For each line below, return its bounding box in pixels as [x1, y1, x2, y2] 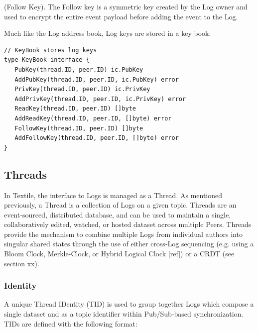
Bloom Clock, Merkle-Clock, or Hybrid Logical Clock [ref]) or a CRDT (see [4, 248, 235, 259]
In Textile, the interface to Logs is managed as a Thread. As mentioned [4, 190, 223, 200]
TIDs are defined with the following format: [4, 318, 137, 329]
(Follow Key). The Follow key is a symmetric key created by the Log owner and [4, 1, 248, 11]
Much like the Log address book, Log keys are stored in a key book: [4, 28, 211, 38]
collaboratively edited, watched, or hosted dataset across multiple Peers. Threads [4, 219, 252, 229]
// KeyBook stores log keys [4, 46, 97, 54]
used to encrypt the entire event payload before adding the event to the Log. [4, 11, 238, 21]
